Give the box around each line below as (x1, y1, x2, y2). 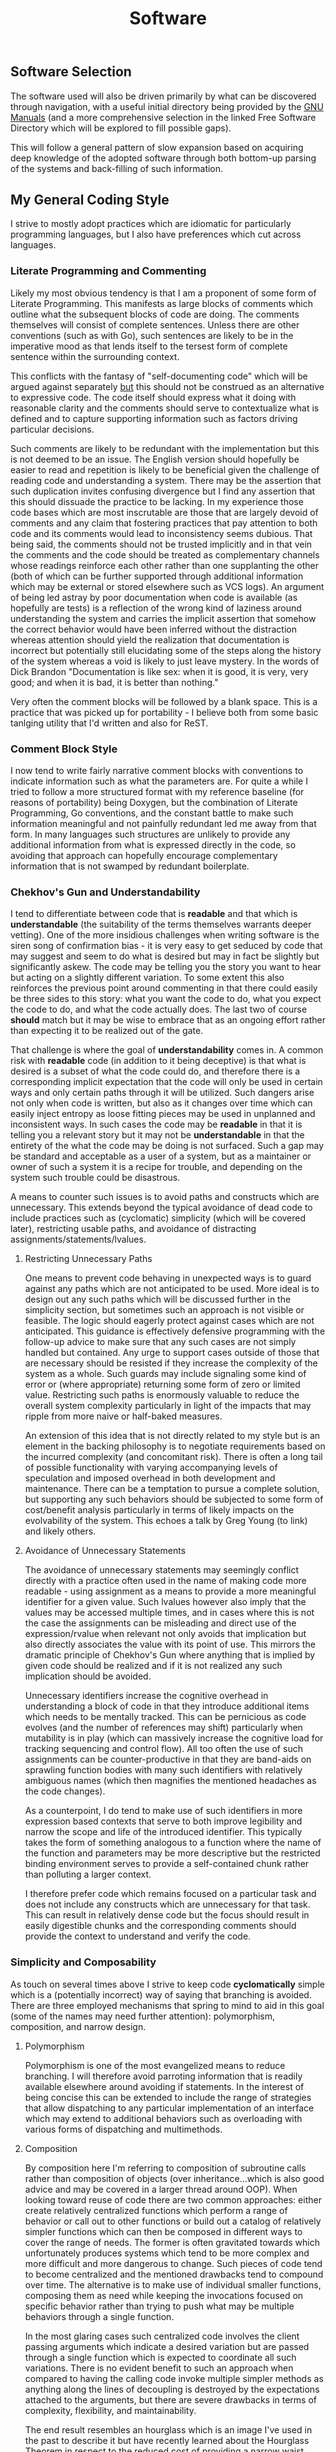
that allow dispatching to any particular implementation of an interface (24, 2102, 315, 2114)
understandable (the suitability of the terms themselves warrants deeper (10, 918, 312, 931)
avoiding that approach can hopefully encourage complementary (10, 850, 278, 862)
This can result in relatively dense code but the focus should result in (24, 1909, 310, 1921)
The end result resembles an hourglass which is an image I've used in (24, 2423, 313, 2436)
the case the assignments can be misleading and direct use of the (24, 1617, 297, 1629)
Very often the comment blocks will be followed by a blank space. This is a (10, 695, 318, 707)
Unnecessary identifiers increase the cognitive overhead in (24, 1690, 269, 1702)
